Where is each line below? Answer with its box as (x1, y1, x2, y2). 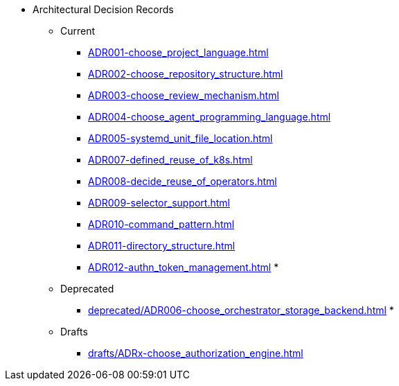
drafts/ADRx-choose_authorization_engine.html (88, 347, 303, 359)
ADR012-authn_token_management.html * (88, 261, 279, 273)
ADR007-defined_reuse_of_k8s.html (88, 154, 253, 166)
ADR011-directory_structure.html (88, 240, 236, 252)
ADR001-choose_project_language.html (88, 46, 269, 58)
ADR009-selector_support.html (88, 197, 230, 209)
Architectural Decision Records (33, 3, 174, 15)
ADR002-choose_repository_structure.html (88, 68, 283, 80)
